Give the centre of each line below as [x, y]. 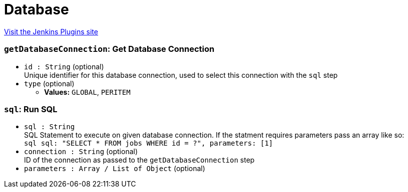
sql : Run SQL [31, 109]
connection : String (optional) [81, 152]
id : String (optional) [64, 66]
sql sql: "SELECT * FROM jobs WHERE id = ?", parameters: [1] [149, 143]
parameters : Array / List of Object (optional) [115, 169]
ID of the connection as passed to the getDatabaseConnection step [139, 160]
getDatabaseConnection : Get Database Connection [109, 49]
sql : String [50, 127]
